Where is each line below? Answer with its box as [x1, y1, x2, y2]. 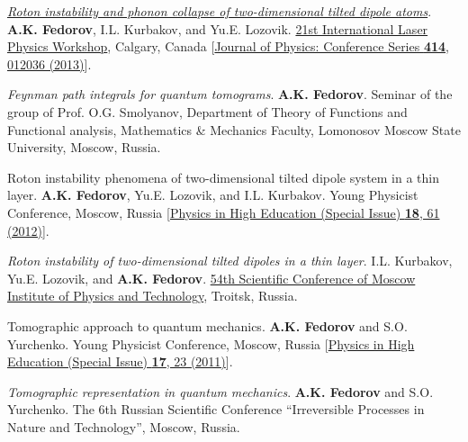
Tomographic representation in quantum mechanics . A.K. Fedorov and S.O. [7, 382, 434, 401]
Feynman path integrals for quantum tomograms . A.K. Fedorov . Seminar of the [7, 85, 453, 104]
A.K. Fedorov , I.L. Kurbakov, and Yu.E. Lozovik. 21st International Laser [7, 19, 428, 38]
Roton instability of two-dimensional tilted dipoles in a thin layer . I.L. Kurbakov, [7, 251, 453, 270]
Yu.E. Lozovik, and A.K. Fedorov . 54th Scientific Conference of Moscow [7, 268, 416, 287]
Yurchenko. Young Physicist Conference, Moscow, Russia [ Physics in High [7, 334, 415, 353]
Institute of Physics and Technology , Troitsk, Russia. [7, 286, 298, 305]
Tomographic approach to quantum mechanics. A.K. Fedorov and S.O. [7, 316, 408, 335]
